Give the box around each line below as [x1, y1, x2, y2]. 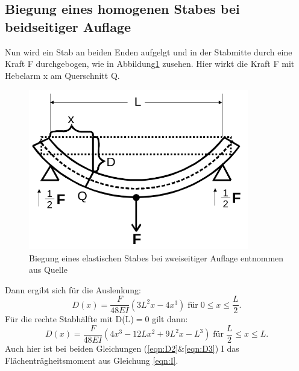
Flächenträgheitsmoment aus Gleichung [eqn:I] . [5, 354, 178, 366]
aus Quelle [29, 263, 68, 276]
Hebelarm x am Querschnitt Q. [5, 69, 120, 81]
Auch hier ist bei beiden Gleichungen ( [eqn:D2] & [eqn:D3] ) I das [5, 342, 239, 355]
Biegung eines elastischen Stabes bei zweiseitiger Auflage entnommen [29, 251, 284, 264]
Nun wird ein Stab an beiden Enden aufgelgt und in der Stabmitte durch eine [5, 45, 292, 58]
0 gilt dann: [145, 313, 188, 325]
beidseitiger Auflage [5, 17, 131, 36]
